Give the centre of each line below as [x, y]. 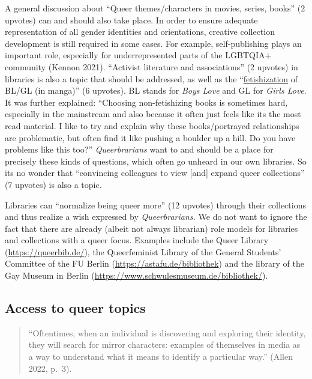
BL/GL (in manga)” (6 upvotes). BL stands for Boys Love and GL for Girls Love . [156, 90]
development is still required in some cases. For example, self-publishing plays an [153, 43]
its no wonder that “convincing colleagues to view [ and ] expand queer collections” [155, 173]
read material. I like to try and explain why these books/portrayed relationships [152, 125]
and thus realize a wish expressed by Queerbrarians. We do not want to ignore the [156, 217]
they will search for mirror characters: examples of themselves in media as [164, 344]
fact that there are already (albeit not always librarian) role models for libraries [151, 228]
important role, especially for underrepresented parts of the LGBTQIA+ [138, 55]
